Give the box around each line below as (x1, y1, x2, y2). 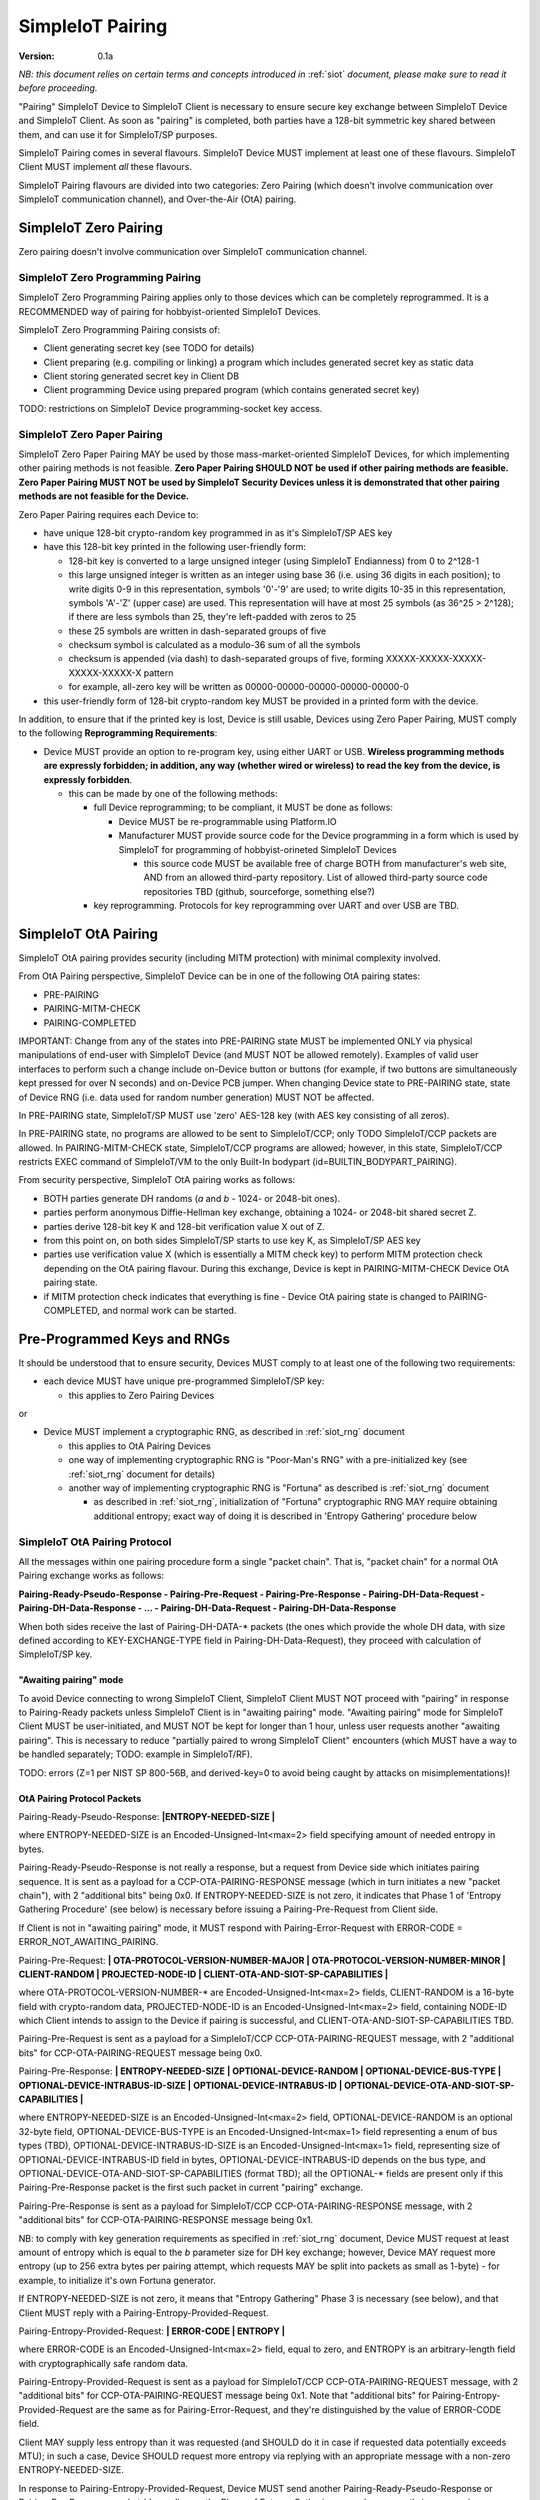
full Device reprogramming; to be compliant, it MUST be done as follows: (93, 801, 394, 814)
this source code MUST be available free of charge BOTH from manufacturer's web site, (143, 857, 507, 869)
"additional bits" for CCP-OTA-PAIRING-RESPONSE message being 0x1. (18, 2214, 314, 2226)
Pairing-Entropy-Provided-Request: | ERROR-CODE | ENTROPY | (18, 2325, 285, 2337)
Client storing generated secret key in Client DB (43, 370, 240, 382)
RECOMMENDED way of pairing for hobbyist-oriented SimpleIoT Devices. (18, 305, 321, 317)
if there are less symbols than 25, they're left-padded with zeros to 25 (68, 611, 357, 623)
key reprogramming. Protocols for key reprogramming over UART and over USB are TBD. (93, 900, 459, 912)
